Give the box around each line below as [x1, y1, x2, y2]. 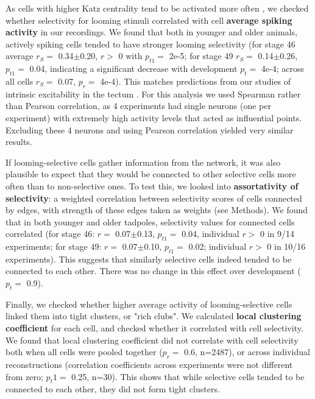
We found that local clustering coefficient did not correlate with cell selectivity [5, 333, 299, 346]
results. [5, 135, 32, 148]
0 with [118, 49, 143, 62]
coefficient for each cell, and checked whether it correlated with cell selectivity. [5, 322, 303, 334]
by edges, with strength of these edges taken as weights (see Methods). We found [5, 203, 308, 216]
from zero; [5, 370, 43, 383]
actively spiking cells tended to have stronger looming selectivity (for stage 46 [5, 37, 296, 50]
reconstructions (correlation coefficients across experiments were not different [5, 358, 293, 371]
